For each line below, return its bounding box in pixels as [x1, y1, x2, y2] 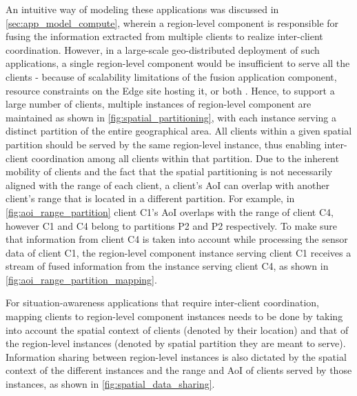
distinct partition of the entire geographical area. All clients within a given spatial [6, 123, 352, 138]
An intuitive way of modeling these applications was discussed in [6, 2, 279, 16]
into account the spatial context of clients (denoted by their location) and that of [6, 322, 349, 337]
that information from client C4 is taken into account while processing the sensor [6, 232, 348, 246]
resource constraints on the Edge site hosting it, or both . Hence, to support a [6, 83, 335, 97]
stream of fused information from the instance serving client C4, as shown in [6, 259, 329, 273]
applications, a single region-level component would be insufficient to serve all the [6, 56, 350, 70]
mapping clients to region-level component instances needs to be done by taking [6, 309, 343, 324]
